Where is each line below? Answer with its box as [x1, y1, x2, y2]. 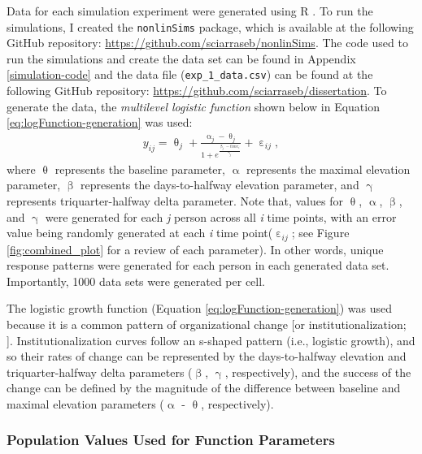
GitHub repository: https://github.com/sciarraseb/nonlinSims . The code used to [7, 34, 408, 51]
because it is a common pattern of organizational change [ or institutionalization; [7, 315, 407, 332]
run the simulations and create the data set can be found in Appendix [7, 50, 356, 67]
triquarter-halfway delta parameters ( [7, 363, 193, 380]
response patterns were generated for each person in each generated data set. [7, 257, 389, 274]
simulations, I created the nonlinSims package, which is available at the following [7, 18, 414, 35]
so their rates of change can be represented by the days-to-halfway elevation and [7, 348, 407, 365]
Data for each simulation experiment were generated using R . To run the [7, 2, 373, 19]
